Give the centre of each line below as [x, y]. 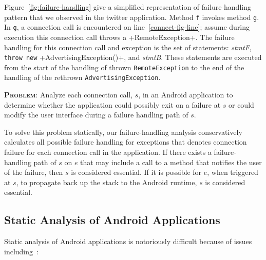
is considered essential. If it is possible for [136, 172]
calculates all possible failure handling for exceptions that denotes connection [126, 142]
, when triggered [233, 172]
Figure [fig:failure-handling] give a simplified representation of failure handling [128, 7]
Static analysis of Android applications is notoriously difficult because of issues [128, 241]
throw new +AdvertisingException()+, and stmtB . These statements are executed [133, 57]
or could [241, 104]
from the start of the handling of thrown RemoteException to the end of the [124, 67]
